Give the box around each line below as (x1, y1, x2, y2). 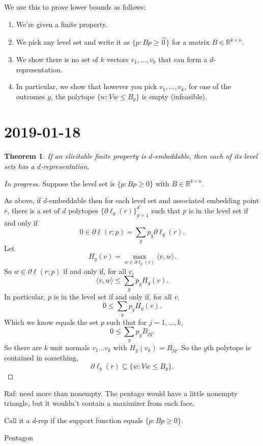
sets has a (4, 160, 35, 171)
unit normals (50, 342, 90, 352)
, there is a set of (7, 205, 60, 215)
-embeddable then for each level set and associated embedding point (47, 195, 259, 206)
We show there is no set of (16, 54, 99, 64)
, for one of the (184, 81, 231, 92)
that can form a (158, 54, 208, 64)
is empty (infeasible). (141, 91, 207, 101)
